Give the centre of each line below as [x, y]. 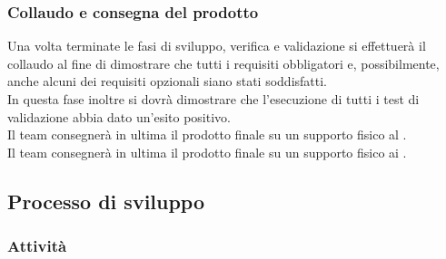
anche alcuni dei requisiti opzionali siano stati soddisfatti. [168, 81]
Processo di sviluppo [106, 201]
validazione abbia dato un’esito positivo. [119, 116]
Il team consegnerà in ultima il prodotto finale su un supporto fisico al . [207, 134]
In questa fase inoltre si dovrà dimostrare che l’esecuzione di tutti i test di [213, 99]
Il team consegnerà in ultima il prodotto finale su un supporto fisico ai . [207, 152]
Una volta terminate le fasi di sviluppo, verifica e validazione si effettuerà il [217, 46]
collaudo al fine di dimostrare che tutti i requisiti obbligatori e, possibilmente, [223, 63]
